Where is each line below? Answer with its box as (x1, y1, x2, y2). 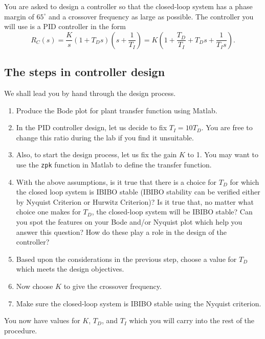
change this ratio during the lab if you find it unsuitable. (16, 132, 194, 142)
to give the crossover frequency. (63, 280, 162, 291)
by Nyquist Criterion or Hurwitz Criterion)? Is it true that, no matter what (16, 196, 254, 207)
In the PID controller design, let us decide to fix (16, 122, 167, 133)
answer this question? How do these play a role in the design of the (16, 226, 227, 237)
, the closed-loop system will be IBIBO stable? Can (92, 206, 253, 217)
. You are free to (201, 122, 253, 133)
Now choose (16, 280, 53, 291)
